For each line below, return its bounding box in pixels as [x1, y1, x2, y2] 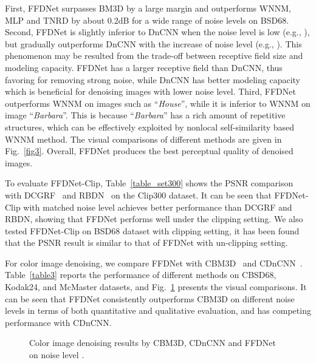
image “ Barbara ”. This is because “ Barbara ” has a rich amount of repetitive [5, 109, 286, 121]
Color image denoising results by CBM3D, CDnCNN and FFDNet [29, 336, 276, 349]
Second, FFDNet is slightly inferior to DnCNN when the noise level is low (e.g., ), [5, 25, 310, 38]
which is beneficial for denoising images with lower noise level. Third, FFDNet [5, 85, 296, 98]
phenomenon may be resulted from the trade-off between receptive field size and [5, 49, 303, 62]
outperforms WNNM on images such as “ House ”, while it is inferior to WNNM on [5, 97, 311, 109]
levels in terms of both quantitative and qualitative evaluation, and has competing [5, 304, 311, 317]
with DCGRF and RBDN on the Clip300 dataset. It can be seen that [5, 188, 272, 201]
